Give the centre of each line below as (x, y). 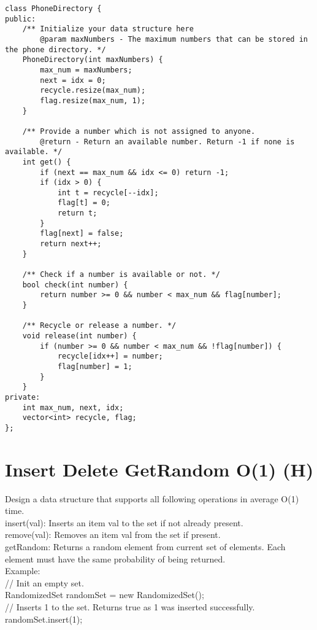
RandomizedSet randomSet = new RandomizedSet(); (105, 595)
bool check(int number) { (75, 285)
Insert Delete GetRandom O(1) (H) (159, 469)
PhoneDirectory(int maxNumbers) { (93, 60)
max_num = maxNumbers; (86, 70)
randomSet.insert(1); (44, 619)
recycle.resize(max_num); (93, 91)
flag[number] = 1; (95, 366)
